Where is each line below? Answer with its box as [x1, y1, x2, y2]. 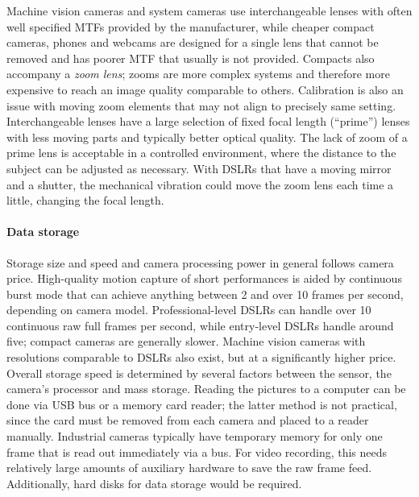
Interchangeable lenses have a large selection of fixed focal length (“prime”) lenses [6, 113, 410, 130]
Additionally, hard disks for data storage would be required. [6, 474, 302, 491]
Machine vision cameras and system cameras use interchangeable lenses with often [6, 2, 413, 19]
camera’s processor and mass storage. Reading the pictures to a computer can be [6, 380, 406, 397]
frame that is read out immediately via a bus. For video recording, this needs [6, 443, 388, 460]
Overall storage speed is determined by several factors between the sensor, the [6, 364, 392, 381]
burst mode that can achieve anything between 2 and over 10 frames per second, [6, 285, 404, 302]
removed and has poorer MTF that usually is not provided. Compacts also [6, 49, 375, 66]
